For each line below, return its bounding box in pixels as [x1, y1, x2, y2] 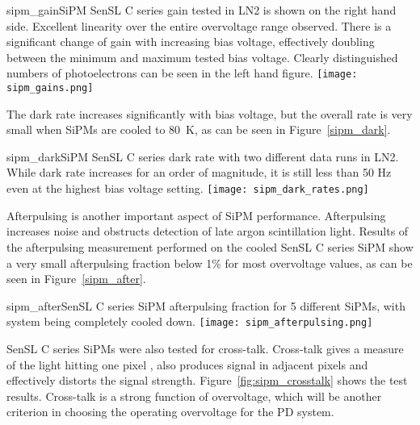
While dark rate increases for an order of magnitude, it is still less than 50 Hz [6, 164, 392, 181]
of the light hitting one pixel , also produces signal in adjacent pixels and [6, 356, 368, 373]
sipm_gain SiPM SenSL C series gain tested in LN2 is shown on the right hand [6, 2, 397, 18]
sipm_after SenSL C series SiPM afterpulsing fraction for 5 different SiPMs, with [6, 297, 405, 314]
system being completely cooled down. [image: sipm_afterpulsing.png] [6, 313, 373, 330]
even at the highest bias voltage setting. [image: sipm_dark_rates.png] [6, 180, 369, 197]
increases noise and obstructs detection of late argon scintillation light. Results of [6, 223, 409, 240]
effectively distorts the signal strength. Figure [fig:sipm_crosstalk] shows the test [6, 372, 408, 389]
